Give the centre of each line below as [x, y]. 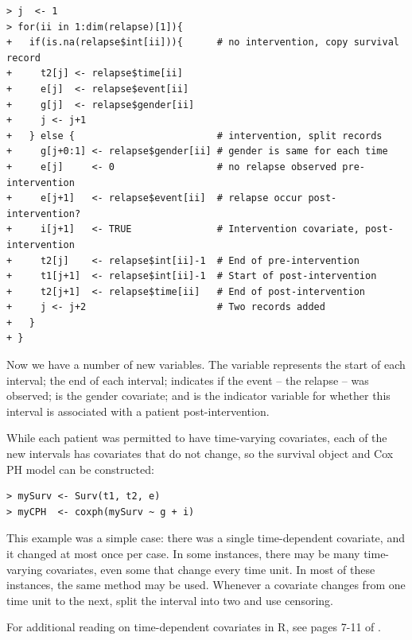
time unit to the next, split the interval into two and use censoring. [170, 600]
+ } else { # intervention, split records [194, 136]
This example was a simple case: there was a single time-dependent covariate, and [206, 538]
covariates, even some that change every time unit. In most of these [210, 569]
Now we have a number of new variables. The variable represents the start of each [206, 365]
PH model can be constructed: [80, 469]
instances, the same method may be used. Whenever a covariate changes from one [206, 585]
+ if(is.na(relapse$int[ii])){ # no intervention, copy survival [203, 43]
